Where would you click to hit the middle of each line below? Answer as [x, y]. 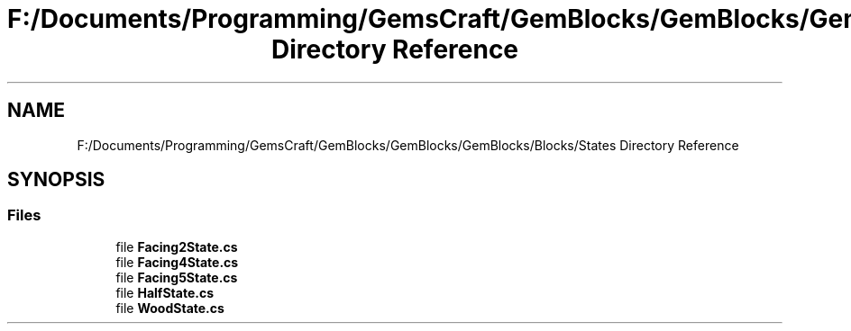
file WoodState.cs [170, 308]
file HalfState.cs [165, 292]
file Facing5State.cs [177, 277]
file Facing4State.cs [177, 262]
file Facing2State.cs [177, 246]
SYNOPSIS [56, 180]
